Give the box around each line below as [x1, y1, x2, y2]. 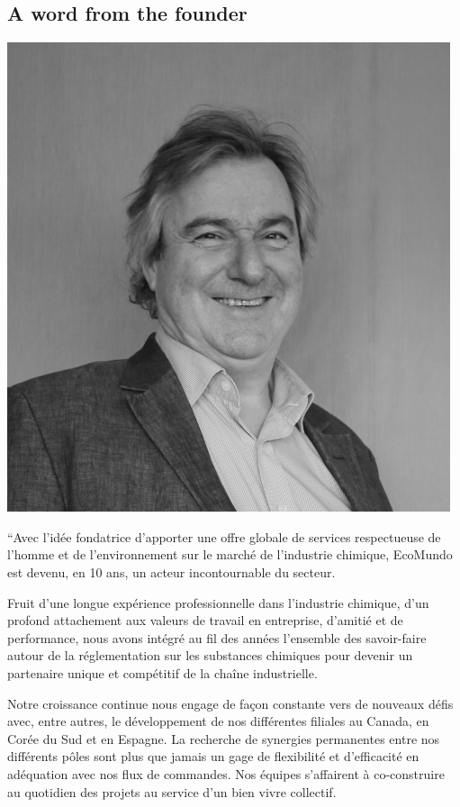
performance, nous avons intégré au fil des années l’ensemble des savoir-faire [7, 628, 427, 647]
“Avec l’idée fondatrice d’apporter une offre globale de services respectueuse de [7, 527, 441, 546]
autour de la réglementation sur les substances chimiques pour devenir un [7, 646, 413, 665]
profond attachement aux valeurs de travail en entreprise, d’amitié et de [7, 611, 403, 630]
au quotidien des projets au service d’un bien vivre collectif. [7, 782, 337, 801]
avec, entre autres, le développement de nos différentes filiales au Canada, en [7, 712, 429, 730]
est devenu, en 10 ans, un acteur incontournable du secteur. [7, 562, 336, 581]
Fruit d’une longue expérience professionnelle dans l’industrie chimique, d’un [7, 593, 429, 612]
